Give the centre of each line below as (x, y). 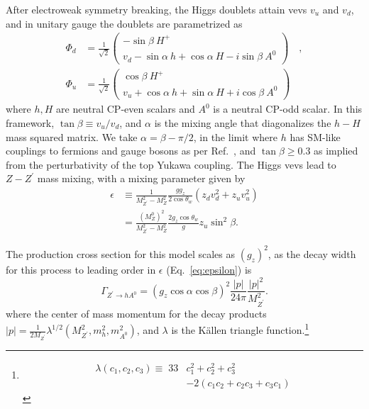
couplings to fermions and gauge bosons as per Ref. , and (131, 151)
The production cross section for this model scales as (121, 253)
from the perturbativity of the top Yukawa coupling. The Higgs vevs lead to (171, 164)
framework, (30, 123)
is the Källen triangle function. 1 (240, 329)
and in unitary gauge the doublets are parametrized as (124, 23)
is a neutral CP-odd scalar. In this (288, 109)
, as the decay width (312, 253)
